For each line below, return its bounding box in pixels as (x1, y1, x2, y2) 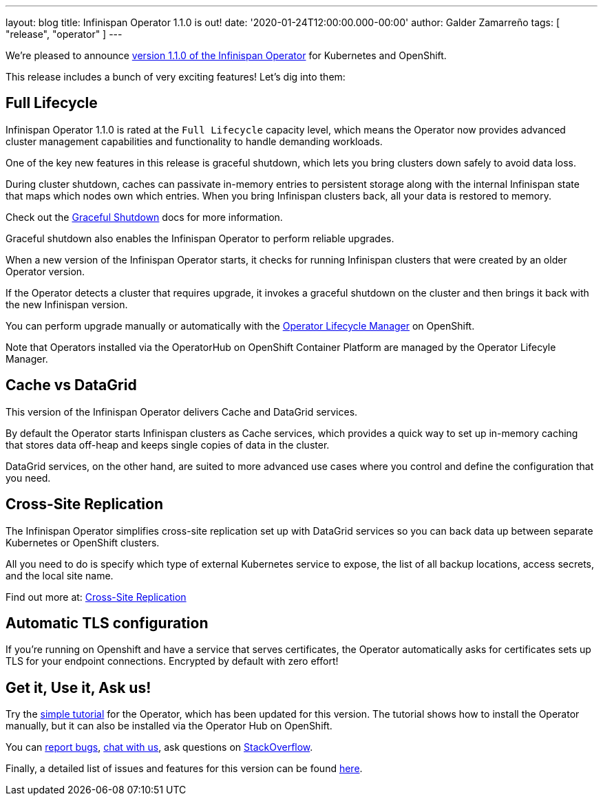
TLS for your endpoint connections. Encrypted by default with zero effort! (6, 655, 339, 667)
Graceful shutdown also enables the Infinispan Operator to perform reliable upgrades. (6, 232, 394, 244)
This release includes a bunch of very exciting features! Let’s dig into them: (6, 71, 346, 83)
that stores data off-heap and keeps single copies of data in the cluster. (6, 438, 330, 451)
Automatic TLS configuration (6, 614, 209, 632)
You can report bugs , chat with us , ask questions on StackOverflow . (6, 741, 313, 754)
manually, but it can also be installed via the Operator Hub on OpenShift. (6, 720, 332, 732)
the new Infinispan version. (6, 298, 128, 310)
